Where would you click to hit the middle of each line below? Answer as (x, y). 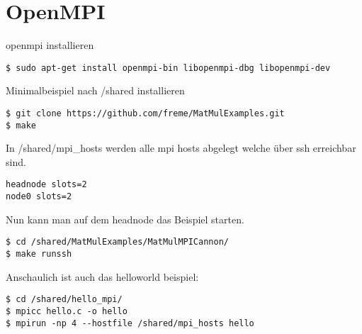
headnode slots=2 (46, 185)
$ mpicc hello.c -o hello (67, 311)
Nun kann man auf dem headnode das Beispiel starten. (125, 219)
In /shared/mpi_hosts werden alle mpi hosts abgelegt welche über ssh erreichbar (181, 148)
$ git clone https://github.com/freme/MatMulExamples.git (145, 113)
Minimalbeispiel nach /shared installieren (95, 90)
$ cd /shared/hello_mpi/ (64, 300)
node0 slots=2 (39, 197)
